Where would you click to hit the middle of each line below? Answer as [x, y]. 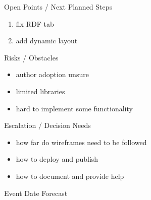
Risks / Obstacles [31, 57]
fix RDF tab [35, 23]
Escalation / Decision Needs [47, 125]
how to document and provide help [70, 176]
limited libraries [40, 91]
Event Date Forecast [36, 193]
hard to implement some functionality [74, 108]
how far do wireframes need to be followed [81, 142]
